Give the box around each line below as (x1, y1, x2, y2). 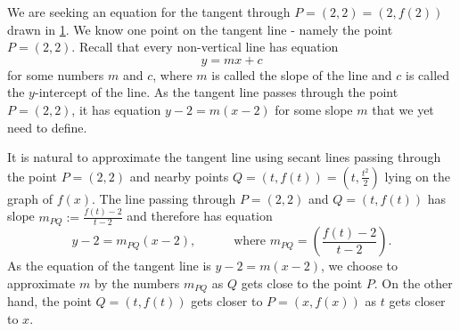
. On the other (374, 273, 453, 292)
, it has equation (71, 100, 161, 118)
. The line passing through (92, 189, 236, 207)
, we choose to (321, 256, 398, 275)
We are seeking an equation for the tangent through (7, 3, 291, 20)
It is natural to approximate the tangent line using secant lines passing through (7, 148, 441, 166)
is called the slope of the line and (211, 65, 392, 84)
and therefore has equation (127, 206, 273, 225)
